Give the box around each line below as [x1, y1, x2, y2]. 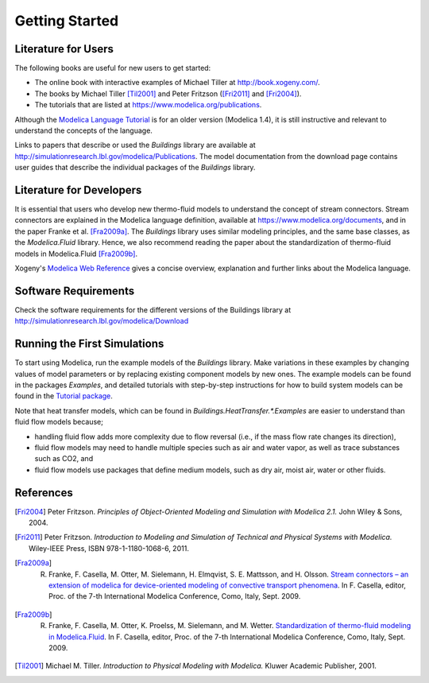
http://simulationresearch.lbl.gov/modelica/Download [14, 316, 189, 326]
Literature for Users [14, 42, 114, 56]
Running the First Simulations [14, 337, 164, 351]
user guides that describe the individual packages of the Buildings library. [14, 163, 256, 173]
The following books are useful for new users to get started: [14, 64, 211, 73]
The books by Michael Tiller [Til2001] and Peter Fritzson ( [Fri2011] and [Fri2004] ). [34, 88, 302, 99]
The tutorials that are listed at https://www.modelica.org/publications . [34, 100, 262, 110]
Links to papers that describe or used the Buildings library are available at [14, 140, 256, 150]
